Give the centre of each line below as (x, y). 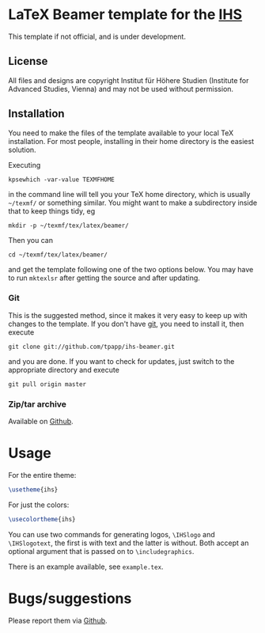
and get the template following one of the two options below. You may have (131, 269)
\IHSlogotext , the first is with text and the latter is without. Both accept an (129, 543)
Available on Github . (41, 422)
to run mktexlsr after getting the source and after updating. (104, 278)
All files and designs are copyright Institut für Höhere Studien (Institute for (129, 80)
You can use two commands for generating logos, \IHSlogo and (112, 534)
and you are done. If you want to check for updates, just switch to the (121, 361)
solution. (23, 150)
